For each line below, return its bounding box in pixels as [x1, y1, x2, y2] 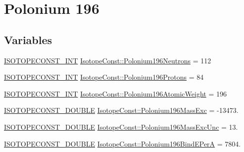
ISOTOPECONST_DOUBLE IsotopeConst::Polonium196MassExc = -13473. [4, 105, 239, 115]
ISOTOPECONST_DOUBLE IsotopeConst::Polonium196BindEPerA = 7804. [4, 138, 241, 149]
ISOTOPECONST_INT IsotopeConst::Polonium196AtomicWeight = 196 [4, 88, 227, 99]
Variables [4, 32, 52, 47]
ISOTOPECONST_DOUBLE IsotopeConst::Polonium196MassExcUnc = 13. [4, 121, 238, 132]
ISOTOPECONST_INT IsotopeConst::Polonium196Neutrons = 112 [4, 55, 211, 65]
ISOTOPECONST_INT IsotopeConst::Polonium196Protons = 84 [4, 72, 204, 82]
